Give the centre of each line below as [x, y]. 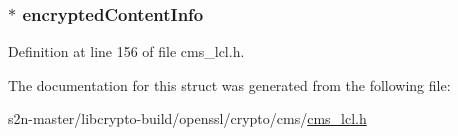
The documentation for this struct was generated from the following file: [229, 84]
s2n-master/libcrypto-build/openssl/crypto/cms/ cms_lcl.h [187, 118]
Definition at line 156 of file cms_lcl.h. [126, 51]
